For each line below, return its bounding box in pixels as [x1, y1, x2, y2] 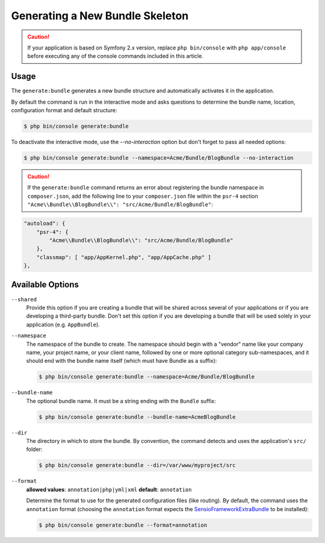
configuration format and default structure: [11, 107, 117, 114]
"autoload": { [23, 220, 66, 227]
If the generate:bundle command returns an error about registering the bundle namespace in [27, 184, 264, 191]
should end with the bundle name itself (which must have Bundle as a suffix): [26, 357, 217, 365]
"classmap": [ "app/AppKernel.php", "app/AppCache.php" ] [36, 254, 211, 260]
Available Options [11, 280, 79, 290]
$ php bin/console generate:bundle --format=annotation [39, 521, 208, 529]
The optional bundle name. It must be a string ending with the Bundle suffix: [26, 397, 216, 404]
